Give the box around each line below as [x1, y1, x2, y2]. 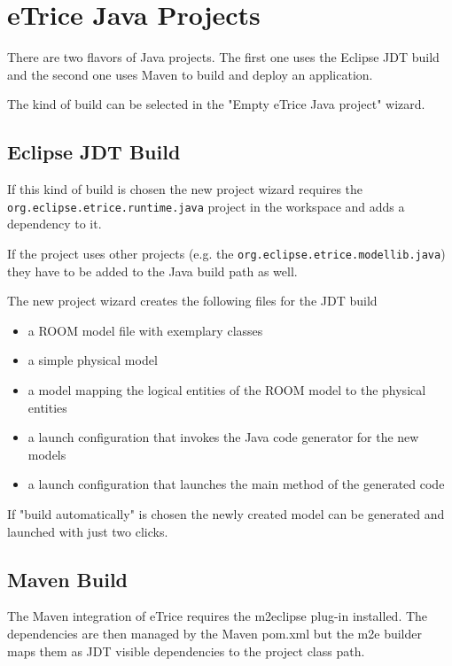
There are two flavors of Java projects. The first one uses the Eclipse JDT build [7, 48, 440, 66]
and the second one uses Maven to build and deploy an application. [7, 65, 373, 83]
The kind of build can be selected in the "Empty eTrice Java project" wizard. [7, 95, 425, 113]
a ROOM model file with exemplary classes [27, 321, 263, 339]
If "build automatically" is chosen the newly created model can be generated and [7, 504, 445, 523]
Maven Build [7, 565, 129, 592]
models [27, 445, 66, 463]
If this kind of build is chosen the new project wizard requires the [7, 180, 363, 198]
